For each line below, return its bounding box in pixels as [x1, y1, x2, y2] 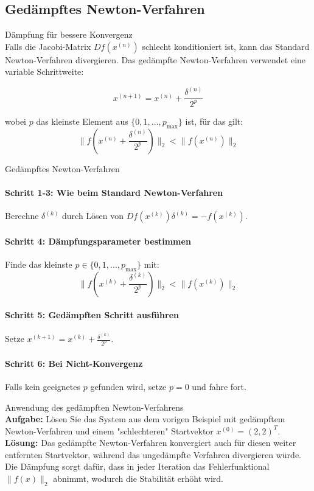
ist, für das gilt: [185, 114, 243, 127]
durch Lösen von [62, 209, 124, 222]
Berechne [5, 209, 39, 222]
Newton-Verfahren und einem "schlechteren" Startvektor [5, 424, 214, 437]
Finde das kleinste [5, 257, 72, 270]
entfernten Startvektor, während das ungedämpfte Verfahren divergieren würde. [5, 448, 301, 461]
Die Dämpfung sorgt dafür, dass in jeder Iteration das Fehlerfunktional [5, 460, 270, 473]
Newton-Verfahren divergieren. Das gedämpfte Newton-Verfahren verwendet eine [5, 53, 306, 66]
